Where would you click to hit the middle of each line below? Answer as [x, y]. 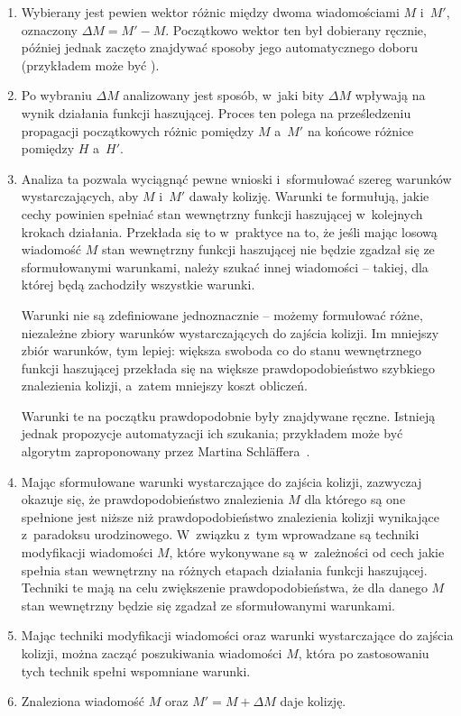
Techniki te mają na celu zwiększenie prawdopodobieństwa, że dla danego [224, 587]
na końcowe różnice [360, 130]
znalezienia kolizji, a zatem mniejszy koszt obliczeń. [164, 386]
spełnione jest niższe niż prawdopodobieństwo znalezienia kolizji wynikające [230, 516]
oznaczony [50, 29]
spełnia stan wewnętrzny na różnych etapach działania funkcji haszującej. [224, 569]
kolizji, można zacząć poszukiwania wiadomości [152, 653]
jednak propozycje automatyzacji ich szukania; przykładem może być [212, 433]
